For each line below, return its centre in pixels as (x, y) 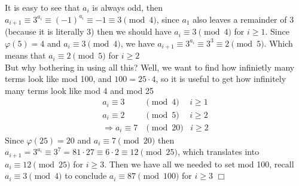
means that (25, 55)
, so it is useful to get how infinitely (221, 79)
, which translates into (218, 152)
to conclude (86, 176)
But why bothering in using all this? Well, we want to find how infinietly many (150, 67)
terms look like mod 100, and (58, 79)
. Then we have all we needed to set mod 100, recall (199, 164)
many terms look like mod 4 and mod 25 (79, 90)
